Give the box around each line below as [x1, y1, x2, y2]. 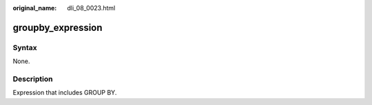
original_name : [12, 4, 57, 12]
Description [12, 74, 53, 84]
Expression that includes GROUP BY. [12, 89, 117, 97]
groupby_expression [12, 21, 103, 34]
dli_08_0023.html [67, 4, 116, 12]
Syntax [12, 43, 37, 52]
